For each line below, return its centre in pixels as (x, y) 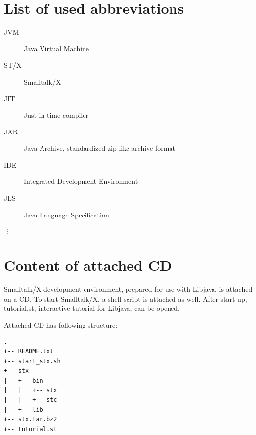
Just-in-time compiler (56, 115)
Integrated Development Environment (81, 181)
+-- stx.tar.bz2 (31, 419)
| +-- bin (23, 380)
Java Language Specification (66, 214)
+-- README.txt (29, 351)
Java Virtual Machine (57, 48)
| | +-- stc (31, 400)
